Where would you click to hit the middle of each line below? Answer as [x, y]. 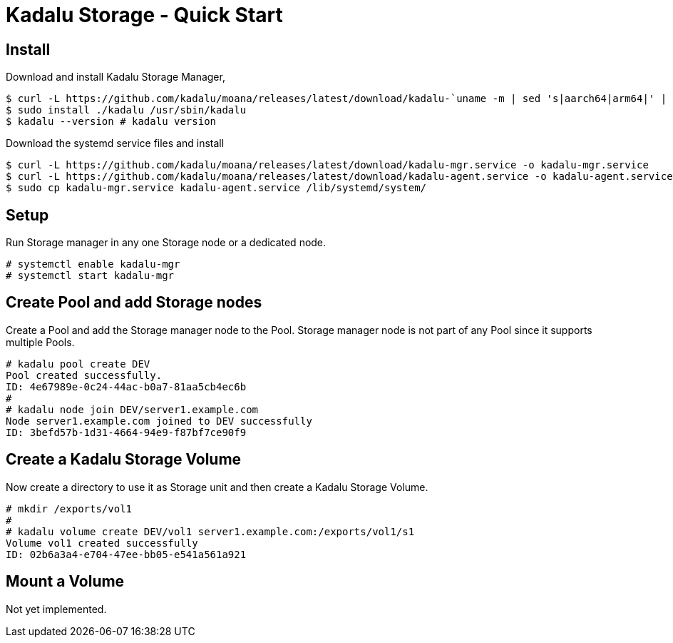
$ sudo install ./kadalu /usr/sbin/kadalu [126, 110]
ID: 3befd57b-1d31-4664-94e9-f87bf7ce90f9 [126, 432]
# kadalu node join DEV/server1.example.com [132, 409]
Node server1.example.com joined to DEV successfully [159, 421]
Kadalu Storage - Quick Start [144, 15]
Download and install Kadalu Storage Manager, [115, 77]
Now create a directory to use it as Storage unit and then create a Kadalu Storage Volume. [217, 487]
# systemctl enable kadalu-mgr [93, 264]
